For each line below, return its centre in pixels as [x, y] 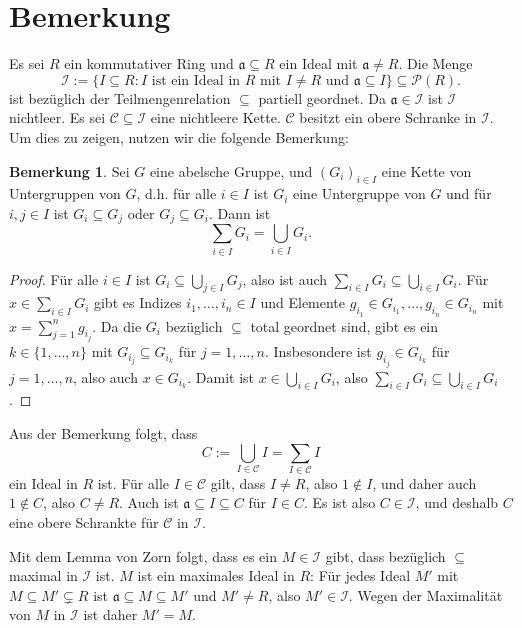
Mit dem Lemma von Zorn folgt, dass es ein [143, 555]
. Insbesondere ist [318, 351]
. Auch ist [149, 502]
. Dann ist [239, 212]
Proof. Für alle [54, 278]
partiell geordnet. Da [322, 97]
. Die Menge [435, 63]
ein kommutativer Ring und [149, 63]
